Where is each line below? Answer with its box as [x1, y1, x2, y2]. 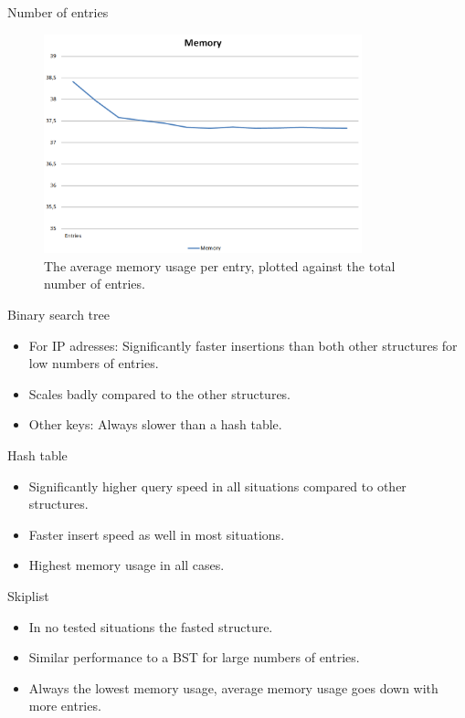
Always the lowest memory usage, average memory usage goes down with [28, 678, 439, 697]
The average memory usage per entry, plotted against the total [44, 256, 396, 275]
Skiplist [7, 586, 49, 606]
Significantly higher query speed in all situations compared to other [28, 476, 407, 495]
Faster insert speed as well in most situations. [28, 524, 285, 544]
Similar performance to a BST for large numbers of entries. [28, 648, 360, 667]
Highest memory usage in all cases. [28, 555, 225, 575]
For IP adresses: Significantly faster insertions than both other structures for [28, 335, 458, 354]
